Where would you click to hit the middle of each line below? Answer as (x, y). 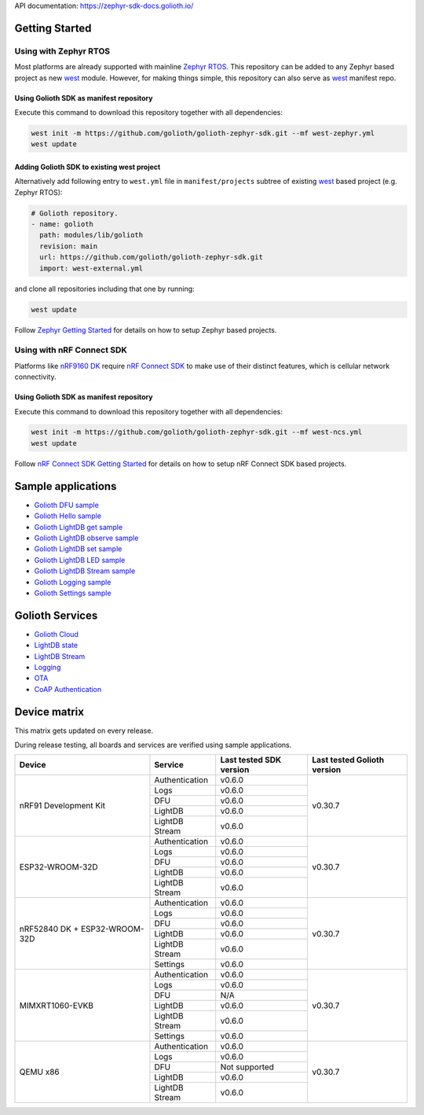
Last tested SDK (251, 760)
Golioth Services (56, 615)
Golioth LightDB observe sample (86, 538)
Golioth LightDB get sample (79, 527)
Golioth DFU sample (67, 505)
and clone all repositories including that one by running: (105, 289)
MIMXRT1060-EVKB (57, 1005)
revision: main (69, 246)
